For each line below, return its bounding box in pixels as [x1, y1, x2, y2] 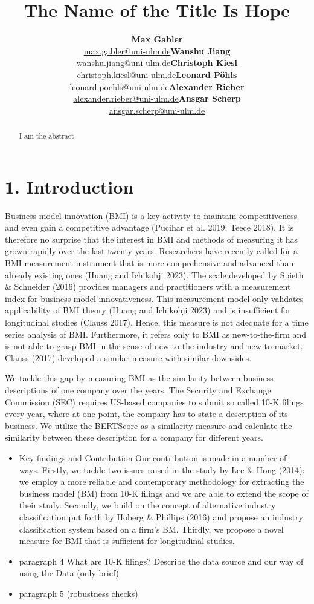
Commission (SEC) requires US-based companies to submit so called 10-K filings [5, 395, 304, 408]
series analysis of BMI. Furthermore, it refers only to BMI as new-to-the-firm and [5, 327, 307, 340]
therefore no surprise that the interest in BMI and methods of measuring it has [5, 232, 298, 245]
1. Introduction [5, 174, 134, 199]
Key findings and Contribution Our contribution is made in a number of [19, 451, 287, 464]
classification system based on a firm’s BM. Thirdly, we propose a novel [19, 522, 284, 535]
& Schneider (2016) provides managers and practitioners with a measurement [5, 280, 291, 293]
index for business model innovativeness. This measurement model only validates [5, 292, 304, 304]
